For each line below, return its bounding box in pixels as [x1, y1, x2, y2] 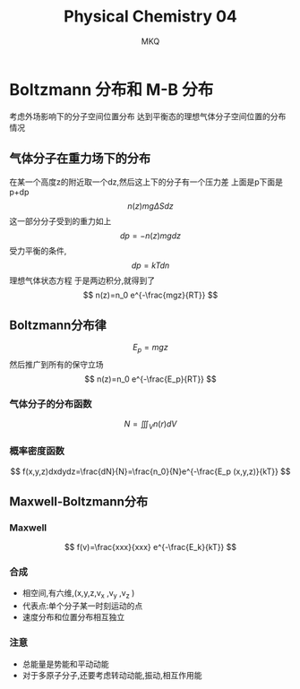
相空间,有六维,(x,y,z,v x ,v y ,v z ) [21, 588, 135, 601]
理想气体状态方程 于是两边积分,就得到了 [9, 275, 155, 286]
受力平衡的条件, [9, 245, 67, 256]
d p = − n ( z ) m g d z [119, 230, 182, 241]
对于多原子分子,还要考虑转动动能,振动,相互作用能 [21, 669, 202, 680]
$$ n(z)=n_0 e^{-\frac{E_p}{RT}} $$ [84, 374, 217, 384]
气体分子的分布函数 [9, 398, 92, 410]
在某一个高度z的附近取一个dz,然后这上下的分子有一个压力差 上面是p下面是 [9, 177, 284, 187]
